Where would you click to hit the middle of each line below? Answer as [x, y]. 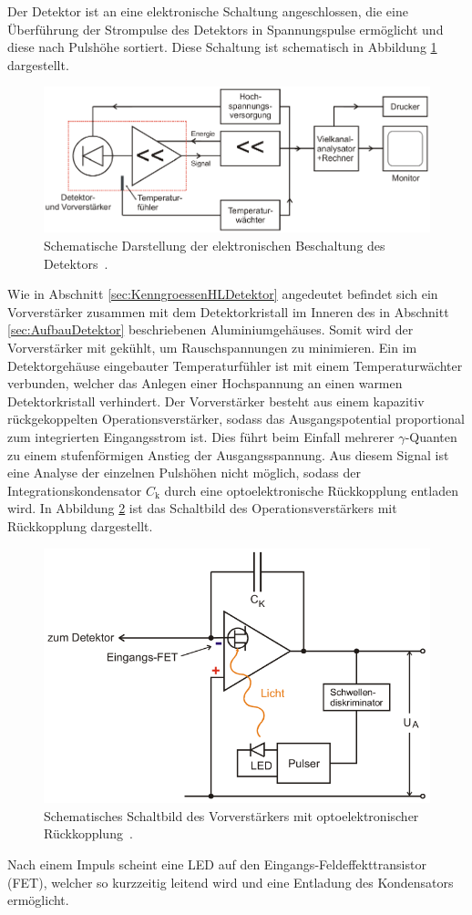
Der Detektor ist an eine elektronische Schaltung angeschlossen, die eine [208, 11]
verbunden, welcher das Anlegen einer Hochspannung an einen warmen [205, 383]
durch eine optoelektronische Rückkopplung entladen [311, 490]
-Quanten [431, 437]
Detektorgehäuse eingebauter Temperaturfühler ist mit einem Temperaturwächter [235, 365]
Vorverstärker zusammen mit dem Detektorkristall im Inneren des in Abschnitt [228, 311]
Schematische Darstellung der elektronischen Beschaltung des [215, 246]
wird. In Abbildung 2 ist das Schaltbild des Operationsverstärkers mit [202, 508]
